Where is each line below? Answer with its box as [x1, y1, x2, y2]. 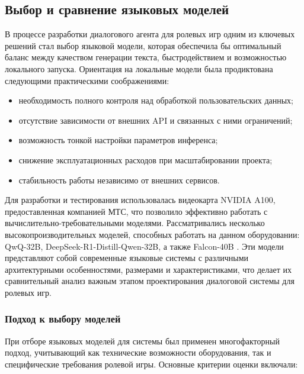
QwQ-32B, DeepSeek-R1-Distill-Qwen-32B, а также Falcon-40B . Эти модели [5, 240, 284, 252]
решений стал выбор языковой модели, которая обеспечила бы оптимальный [5, 39, 281, 51]
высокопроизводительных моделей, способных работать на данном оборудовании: [5, 228, 300, 240]
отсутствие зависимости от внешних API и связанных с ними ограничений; [18, 114, 293, 126]
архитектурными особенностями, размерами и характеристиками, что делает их [5, 263, 292, 275]
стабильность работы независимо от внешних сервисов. [18, 173, 220, 186]
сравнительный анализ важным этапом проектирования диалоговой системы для [5, 275, 295, 287]
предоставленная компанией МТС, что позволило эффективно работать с [5, 205, 268, 217]
